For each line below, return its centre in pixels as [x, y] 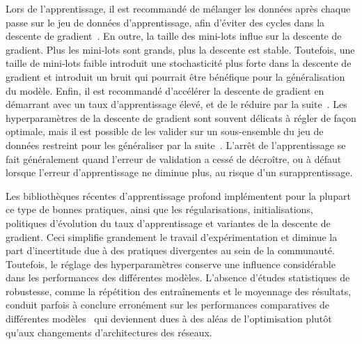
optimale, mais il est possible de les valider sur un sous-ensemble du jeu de [165, 131]
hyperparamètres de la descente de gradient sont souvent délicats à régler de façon [181, 117]
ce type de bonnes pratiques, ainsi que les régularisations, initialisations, [159, 209]
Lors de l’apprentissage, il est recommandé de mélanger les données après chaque [178, 8]
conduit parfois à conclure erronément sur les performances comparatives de [168, 305]
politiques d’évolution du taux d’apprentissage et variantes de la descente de [168, 222]
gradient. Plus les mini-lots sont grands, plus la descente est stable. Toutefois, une [180, 49]
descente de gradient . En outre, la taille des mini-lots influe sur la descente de [174, 36]
